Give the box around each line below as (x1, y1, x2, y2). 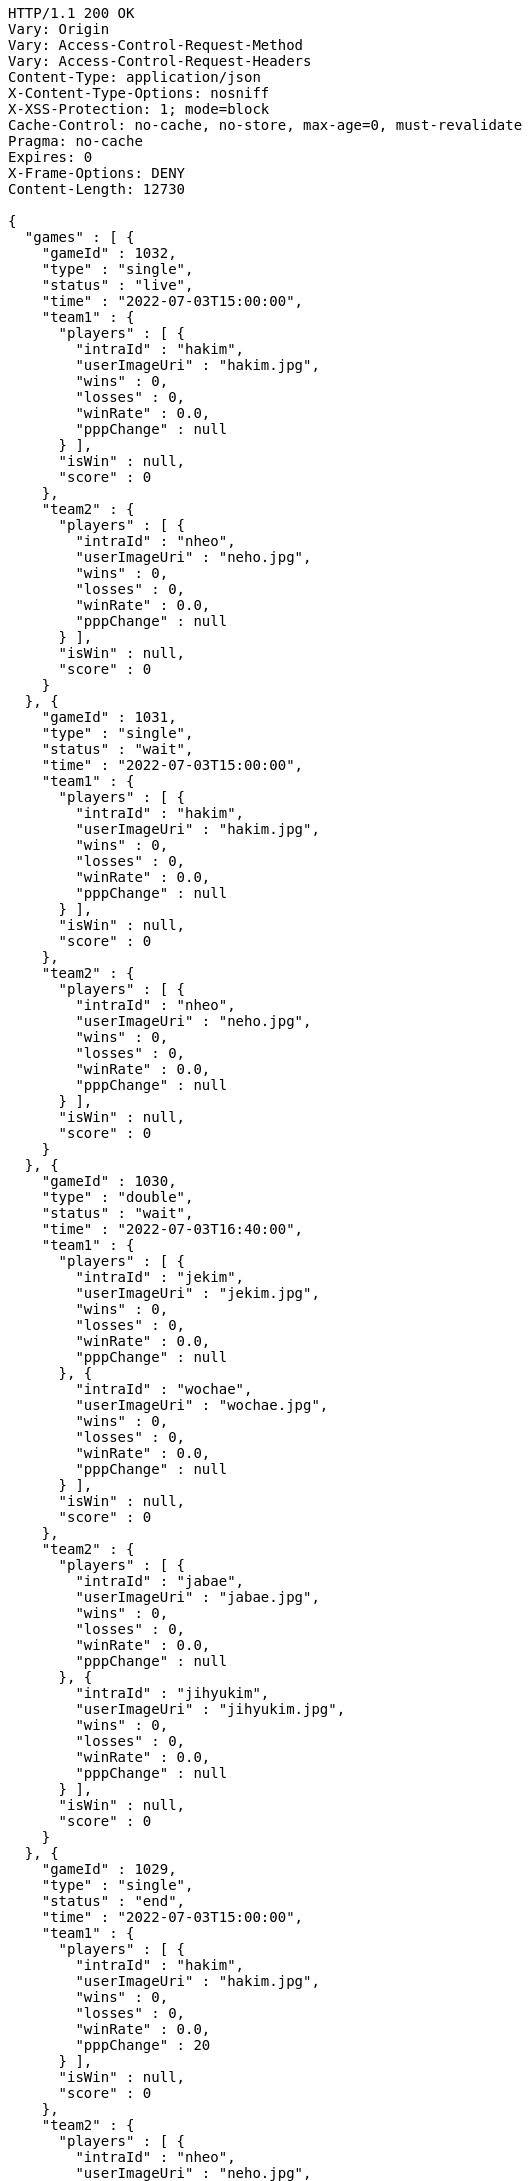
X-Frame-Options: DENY (8, 165, 186, 181)
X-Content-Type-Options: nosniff (8, 85, 270, 101)
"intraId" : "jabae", (75, 1573, 245, 1589)
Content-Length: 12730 (8, 181, 186, 197)
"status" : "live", (41, 277, 194, 293)
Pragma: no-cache (8, 133, 143, 149)
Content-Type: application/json (8, 69, 261, 85)
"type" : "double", (41, 1189, 194, 1205)
